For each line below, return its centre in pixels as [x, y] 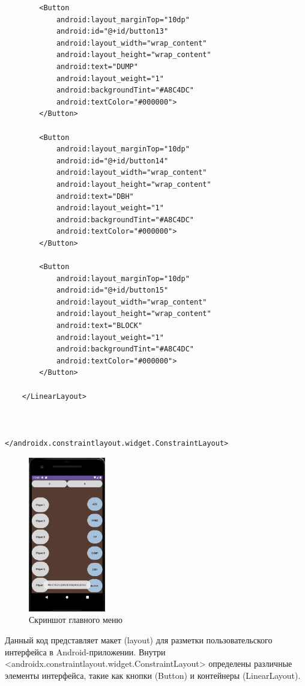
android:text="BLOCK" [99, 326]
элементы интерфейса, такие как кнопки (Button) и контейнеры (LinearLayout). [153, 675]
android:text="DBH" [95, 196]
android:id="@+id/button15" [112, 290]
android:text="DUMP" [97, 66]
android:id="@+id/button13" [112, 32]
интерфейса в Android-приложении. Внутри [85, 651]
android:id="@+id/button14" [112, 161]
